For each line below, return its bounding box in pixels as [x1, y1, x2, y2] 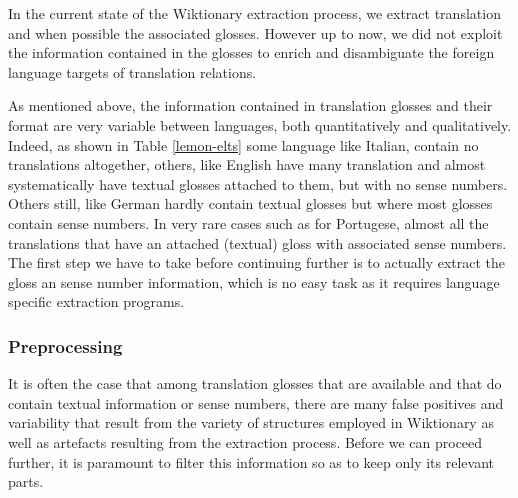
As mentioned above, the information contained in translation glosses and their [8, 95, 493, 116]
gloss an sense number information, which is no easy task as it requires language [8, 271, 500, 292]
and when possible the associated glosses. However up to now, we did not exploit [8, 22, 503, 43]
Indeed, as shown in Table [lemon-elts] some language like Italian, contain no [8, 134, 479, 155]
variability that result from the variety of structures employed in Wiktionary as [8, 412, 494, 433]
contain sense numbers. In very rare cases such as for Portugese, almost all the [8, 212, 489, 233]
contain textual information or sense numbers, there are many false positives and [8, 392, 504, 413]
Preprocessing [8, 333, 123, 358]
